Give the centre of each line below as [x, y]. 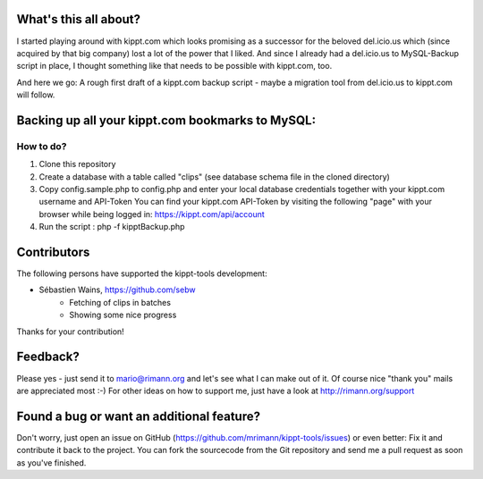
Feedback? [48, 357]
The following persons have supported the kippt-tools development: [142, 273]
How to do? [42, 146]
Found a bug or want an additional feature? [139, 416]
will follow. [36, 95]
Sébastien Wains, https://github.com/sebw [117, 290]
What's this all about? [79, 19]
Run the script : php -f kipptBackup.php [112, 227]
